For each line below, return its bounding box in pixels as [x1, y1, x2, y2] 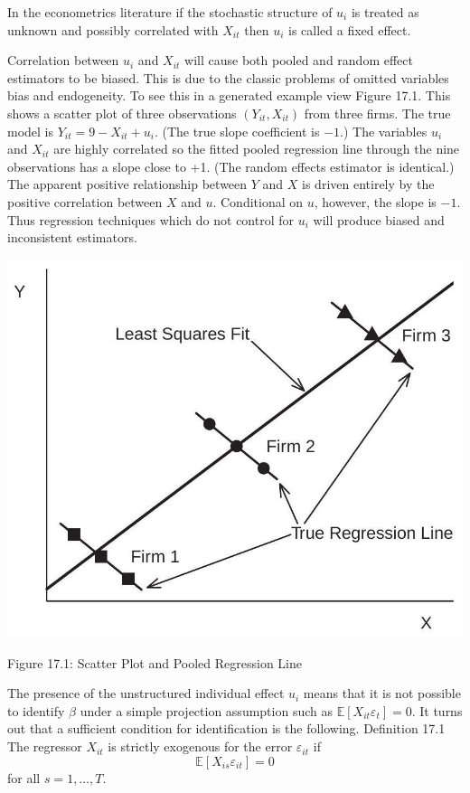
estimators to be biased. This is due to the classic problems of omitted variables [7, 68, 449, 87]
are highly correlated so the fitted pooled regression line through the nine [53, 139, 460, 158]
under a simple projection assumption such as [80, 701, 333, 720]
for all [7, 768, 41, 787]
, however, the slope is [314, 192, 437, 211]
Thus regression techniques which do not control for [7, 210, 295, 229]
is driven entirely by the [302, 175, 435, 194]
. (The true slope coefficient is [154, 121, 320, 140]
